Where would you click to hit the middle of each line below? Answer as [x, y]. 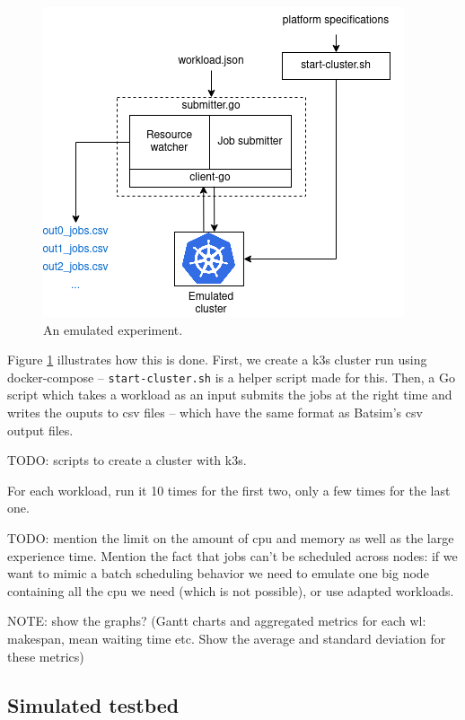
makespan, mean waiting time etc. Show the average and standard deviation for [227, 638]
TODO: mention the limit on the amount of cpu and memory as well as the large [231, 538]
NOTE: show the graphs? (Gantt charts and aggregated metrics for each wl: [217, 621]
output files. [40, 430]
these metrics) [46, 656]
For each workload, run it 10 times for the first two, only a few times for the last [229, 490]
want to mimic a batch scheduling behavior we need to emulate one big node [218, 573]
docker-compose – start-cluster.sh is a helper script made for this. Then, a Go [231, 377]
